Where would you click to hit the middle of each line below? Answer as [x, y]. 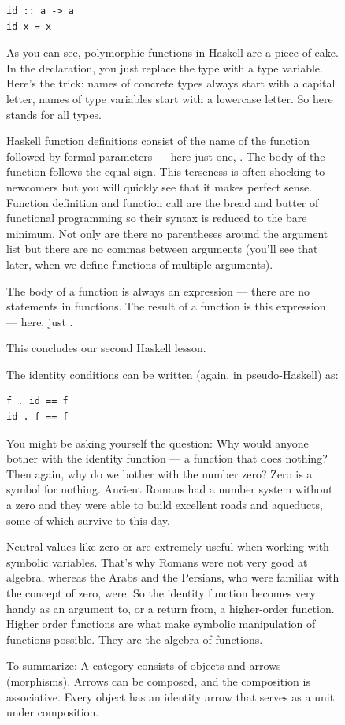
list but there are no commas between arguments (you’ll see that [162, 249]
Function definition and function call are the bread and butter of [163, 202]
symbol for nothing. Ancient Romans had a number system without [170, 489]
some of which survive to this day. [88, 520]
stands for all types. [54, 114]
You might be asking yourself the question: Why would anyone [158, 442]
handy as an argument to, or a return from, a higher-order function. [171, 608]
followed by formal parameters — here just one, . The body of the [166, 156]
